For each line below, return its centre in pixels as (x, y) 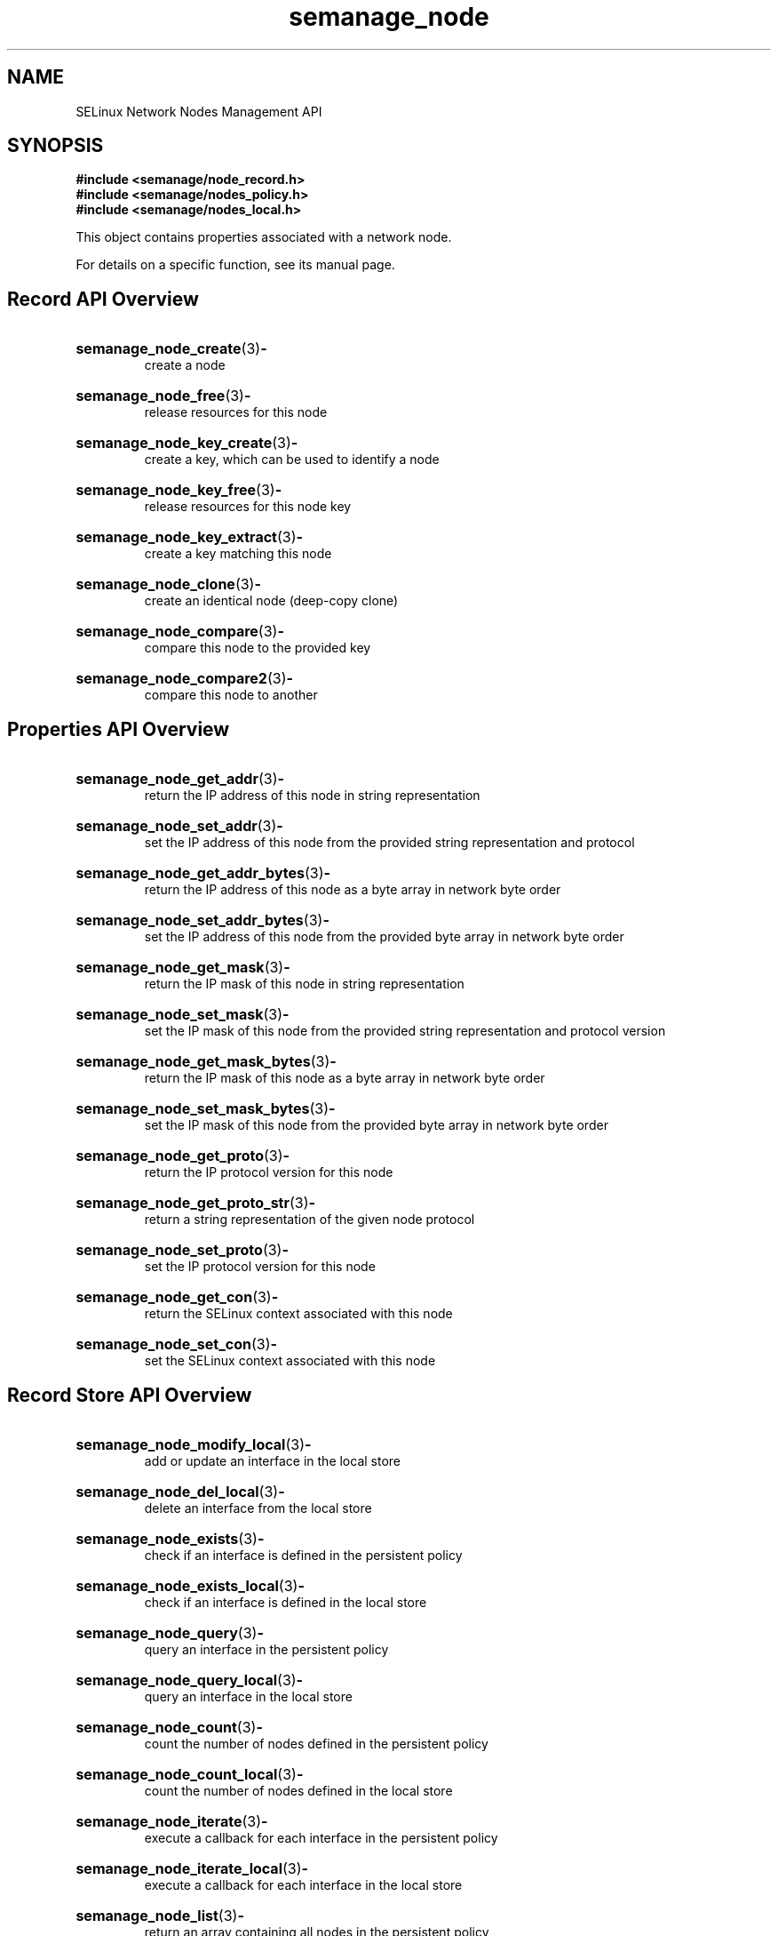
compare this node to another (231, 695)
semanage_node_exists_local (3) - (190, 1585)
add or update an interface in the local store (273, 1460)
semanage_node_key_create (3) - (187, 443)
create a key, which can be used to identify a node (292, 460)
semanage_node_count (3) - (169, 1727)
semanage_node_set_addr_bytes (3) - (202, 920)
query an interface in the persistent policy (266, 1649)
